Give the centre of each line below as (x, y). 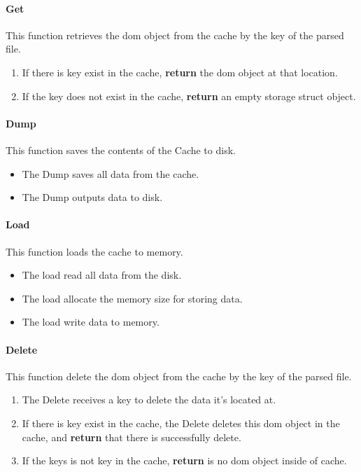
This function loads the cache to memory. (94, 251)
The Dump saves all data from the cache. (111, 173)
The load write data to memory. (91, 322)
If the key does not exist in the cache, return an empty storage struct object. (189, 96)
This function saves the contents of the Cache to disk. (121, 150)
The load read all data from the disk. (102, 275)
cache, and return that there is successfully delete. (132, 437)
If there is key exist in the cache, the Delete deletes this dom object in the (181, 423)
